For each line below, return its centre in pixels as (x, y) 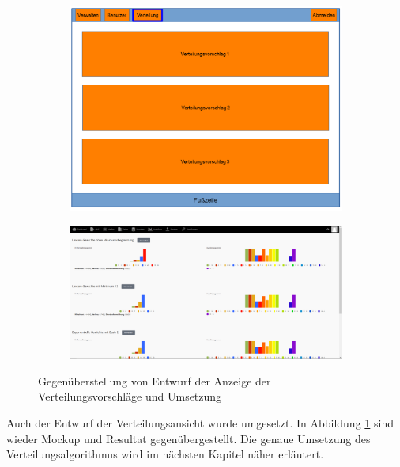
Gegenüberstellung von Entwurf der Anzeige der (155, 380)
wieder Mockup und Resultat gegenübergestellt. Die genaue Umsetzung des (189, 438)
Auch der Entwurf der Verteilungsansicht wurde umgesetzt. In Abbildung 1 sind (200, 423)
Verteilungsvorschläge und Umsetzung (130, 396)
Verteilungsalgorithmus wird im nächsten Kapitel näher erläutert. (165, 454)
